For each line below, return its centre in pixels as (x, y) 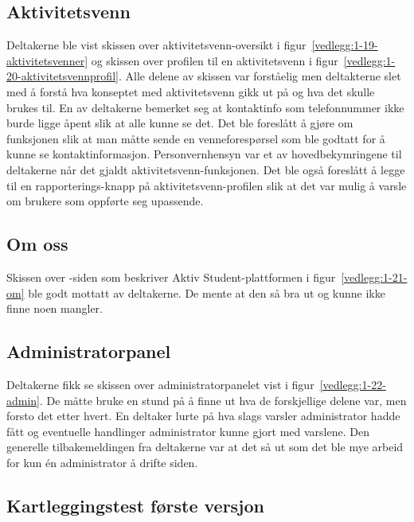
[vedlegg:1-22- (353, 384)
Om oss (37, 244)
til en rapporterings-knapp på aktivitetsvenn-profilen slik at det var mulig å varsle (207, 185)
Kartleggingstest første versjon (135, 505)
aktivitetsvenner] (47, 60)
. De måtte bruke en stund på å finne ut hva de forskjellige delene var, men (223, 400)
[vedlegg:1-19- (345, 45)
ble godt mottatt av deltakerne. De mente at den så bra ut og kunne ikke (207, 292)
